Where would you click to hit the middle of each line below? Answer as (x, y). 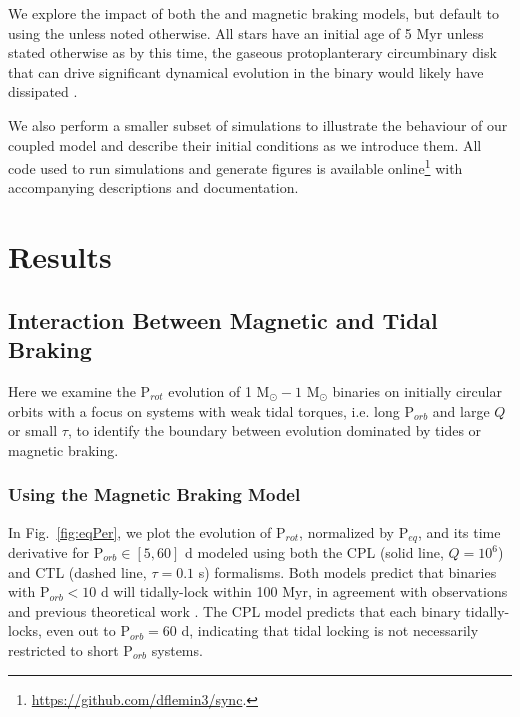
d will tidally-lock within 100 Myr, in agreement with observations (304, 591)
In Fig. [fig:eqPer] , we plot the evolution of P (147, 531)
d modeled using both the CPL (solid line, (314, 552)
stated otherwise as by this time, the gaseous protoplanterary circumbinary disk (252, 52)
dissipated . (43, 91)
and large (461, 410)
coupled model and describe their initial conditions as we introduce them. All (245, 144)
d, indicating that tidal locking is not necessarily (330, 630)
